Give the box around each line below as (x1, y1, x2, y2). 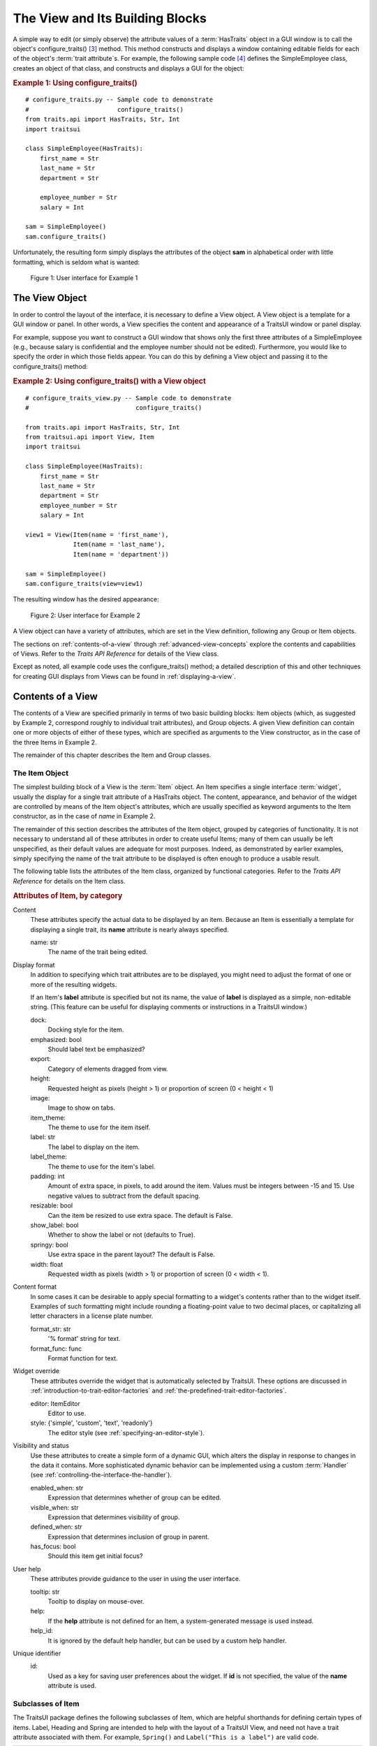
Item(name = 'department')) (73, 550, 169, 558)
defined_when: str (30, 1523, 83, 1531)
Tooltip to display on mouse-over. (47, 1597, 145, 1606)
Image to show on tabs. (47, 1103, 115, 1112)
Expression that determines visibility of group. (47, 1513, 180, 1521)
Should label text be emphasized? (47, 1045, 145, 1053)
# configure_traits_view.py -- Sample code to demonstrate (25, 394, 232, 402)
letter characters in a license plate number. (30, 1312, 154, 1320)
